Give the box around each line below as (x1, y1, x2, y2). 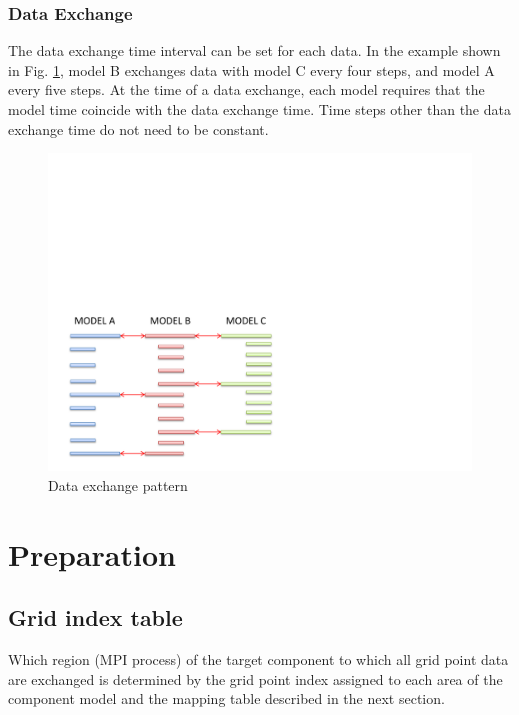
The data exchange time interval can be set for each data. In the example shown (8, 40, 501, 61)
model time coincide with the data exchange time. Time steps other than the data (8, 99, 511, 119)
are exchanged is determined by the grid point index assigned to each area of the (8, 668, 503, 689)
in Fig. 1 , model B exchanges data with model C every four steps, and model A (8, 59, 495, 80)
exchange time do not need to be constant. (8, 118, 269, 139)
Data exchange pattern (48, 474, 188, 495)
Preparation (8, 533, 176, 574)
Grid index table (8, 602, 183, 633)
